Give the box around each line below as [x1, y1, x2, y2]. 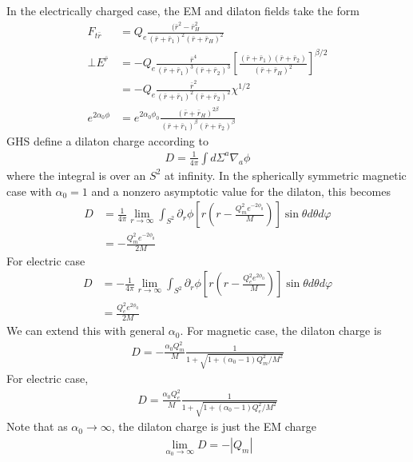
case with [6, 182, 52, 199]
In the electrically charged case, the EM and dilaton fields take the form [6, 2, 359, 18]
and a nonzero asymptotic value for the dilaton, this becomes [91, 182, 391, 199]
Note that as [6, 418, 68, 435]
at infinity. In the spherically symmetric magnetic [165, 166, 407, 183]
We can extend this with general [6, 322, 165, 339]
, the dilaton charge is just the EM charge [111, 418, 317, 435]
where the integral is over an [6, 166, 146, 183]
